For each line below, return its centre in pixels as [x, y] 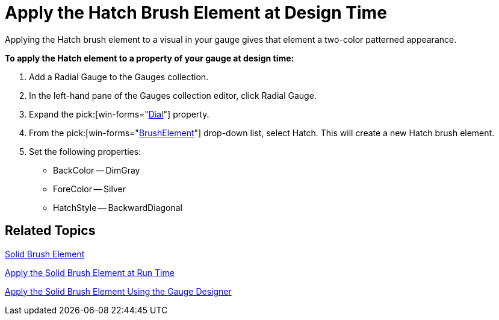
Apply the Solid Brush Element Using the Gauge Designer [118, 291]
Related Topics [50, 231]
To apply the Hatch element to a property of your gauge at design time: [150, 58]
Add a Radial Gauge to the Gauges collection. [119, 77]
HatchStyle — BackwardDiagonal [118, 207]
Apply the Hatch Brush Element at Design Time [196, 13]
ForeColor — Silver [89, 189]
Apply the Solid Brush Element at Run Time [90, 272]
